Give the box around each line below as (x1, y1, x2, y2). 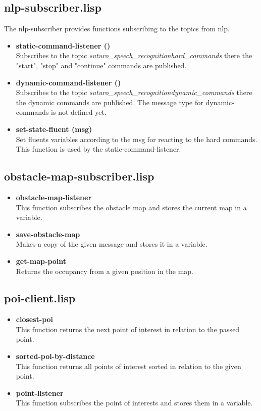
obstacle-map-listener (16, 192, 92, 202)
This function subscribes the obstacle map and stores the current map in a (16, 202, 247, 212)
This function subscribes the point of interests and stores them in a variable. (16, 397, 253, 408)
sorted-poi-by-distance (16, 351, 95, 361)
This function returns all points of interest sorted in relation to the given (16, 360, 241, 371)
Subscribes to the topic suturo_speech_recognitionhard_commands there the (16, 50, 252, 61)
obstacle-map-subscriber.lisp (4, 168, 154, 184)
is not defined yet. (51, 107, 107, 117)
